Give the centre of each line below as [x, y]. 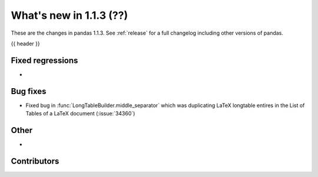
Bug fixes [29, 91]
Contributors [35, 161]
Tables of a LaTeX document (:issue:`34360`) [80, 113]
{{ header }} [26, 44]
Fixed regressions [44, 60]
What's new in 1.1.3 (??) [69, 15]
